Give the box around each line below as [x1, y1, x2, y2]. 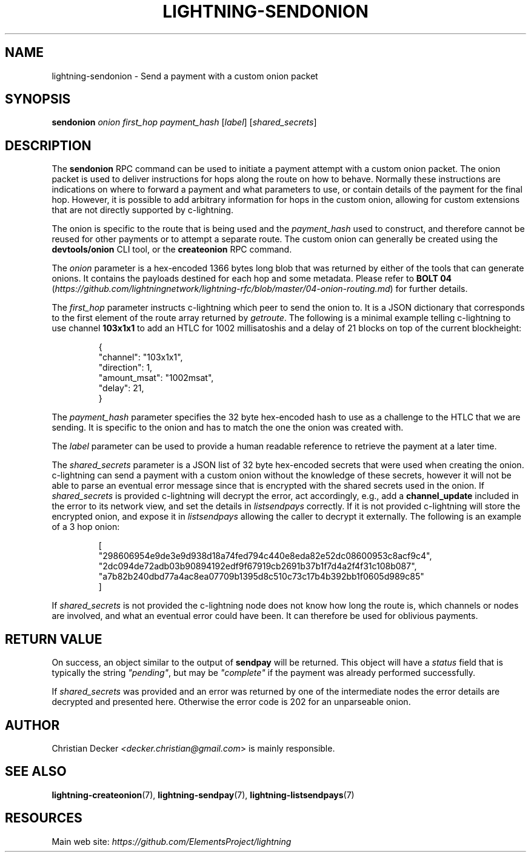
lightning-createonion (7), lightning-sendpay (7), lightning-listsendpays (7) [52, 789, 355, 800]
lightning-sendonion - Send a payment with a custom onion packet [52, 70, 318, 81]
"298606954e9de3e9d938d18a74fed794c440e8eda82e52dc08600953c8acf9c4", [98, 551, 432, 561]
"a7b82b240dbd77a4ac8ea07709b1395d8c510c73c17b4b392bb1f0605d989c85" [98, 571, 424, 582]
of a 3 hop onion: [52, 521, 120, 532]
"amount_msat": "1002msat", [98, 372, 214, 383]
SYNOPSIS [5, 91, 71, 107]
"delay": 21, [98, 383, 144, 394]
